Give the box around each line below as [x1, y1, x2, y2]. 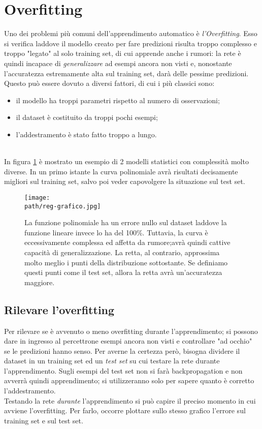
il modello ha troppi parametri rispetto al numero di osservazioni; [16, 95, 220, 105]
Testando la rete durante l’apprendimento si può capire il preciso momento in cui [4, 395, 256, 406]
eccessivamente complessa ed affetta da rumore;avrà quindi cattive [24, 237, 231, 248]
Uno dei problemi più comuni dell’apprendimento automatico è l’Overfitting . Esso [4, 28, 257, 39]
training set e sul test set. [4, 415, 83, 425]
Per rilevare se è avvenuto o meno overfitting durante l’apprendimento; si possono [4, 325, 258, 336]
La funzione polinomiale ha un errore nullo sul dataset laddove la [24, 217, 227, 228]
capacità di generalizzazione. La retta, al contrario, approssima [24, 247, 220, 257]
